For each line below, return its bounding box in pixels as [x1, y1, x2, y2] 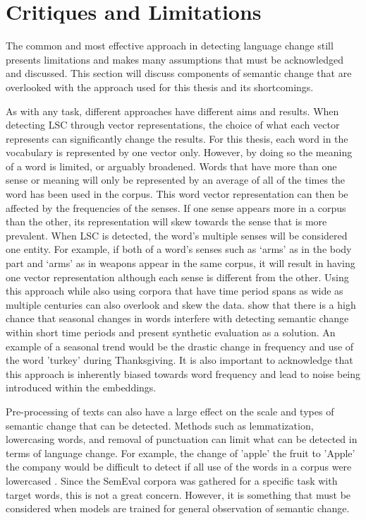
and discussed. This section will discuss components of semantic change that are [6, 66, 352, 81]
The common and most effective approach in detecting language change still [6, 38, 334, 53]
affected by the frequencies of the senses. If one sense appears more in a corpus [6, 200, 346, 215]
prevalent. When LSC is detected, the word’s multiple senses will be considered [6, 227, 348, 242]
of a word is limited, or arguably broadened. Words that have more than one [6, 158, 337, 173]
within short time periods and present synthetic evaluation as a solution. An [6, 325, 336, 339]
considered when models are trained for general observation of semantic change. [6, 501, 350, 516]
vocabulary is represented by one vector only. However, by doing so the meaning [6, 145, 353, 160]
